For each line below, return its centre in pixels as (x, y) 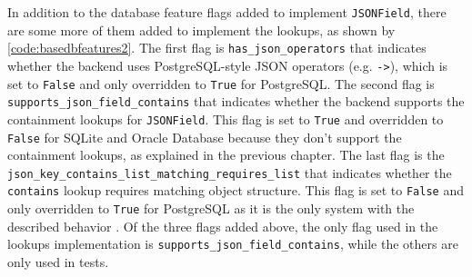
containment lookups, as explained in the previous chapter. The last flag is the (226, 155)
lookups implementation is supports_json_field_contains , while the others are (233, 244)
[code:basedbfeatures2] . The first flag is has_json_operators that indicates (217, 48)
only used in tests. (58, 262)
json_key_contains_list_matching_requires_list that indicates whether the (230, 172)
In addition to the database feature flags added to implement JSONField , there (227, 12)
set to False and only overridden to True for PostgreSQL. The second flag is (221, 83)
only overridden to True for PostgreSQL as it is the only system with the (211, 208)
